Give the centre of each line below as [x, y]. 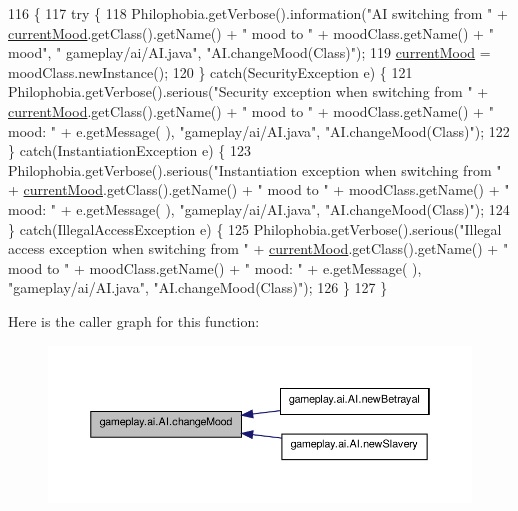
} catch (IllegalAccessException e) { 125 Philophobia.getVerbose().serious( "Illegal [255, 228]
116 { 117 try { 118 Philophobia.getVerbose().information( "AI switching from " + [258, 13]
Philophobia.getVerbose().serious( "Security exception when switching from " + [248, 91]
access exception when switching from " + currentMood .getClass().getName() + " [258, 248]
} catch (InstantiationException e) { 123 [129, 150]
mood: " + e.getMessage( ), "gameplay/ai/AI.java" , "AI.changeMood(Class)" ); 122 [259, 130]
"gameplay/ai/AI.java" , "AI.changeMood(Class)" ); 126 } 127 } [198, 287]
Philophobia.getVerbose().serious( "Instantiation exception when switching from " [255, 169]
